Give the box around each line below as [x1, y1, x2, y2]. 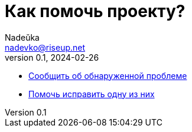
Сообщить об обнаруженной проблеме [28, 70, 187, 81]
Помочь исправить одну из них [28, 88, 155, 99]
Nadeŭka [5, 32, 40, 42]
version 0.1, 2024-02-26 [5, 52, 99, 62]
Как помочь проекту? [5, 1, 186, 21]
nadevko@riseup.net [5, 42, 86, 52]
